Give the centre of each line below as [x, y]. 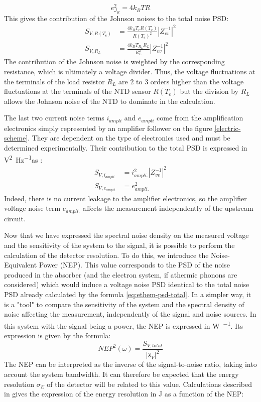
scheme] [16, 138]
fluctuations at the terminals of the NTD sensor [78, 91]
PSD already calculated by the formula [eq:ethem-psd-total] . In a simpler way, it [128, 294]
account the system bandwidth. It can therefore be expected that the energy [121, 374]
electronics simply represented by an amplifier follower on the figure [108, 128]
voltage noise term [32, 208]
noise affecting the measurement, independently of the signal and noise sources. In [130, 314]
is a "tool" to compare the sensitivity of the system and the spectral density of [124, 304]
